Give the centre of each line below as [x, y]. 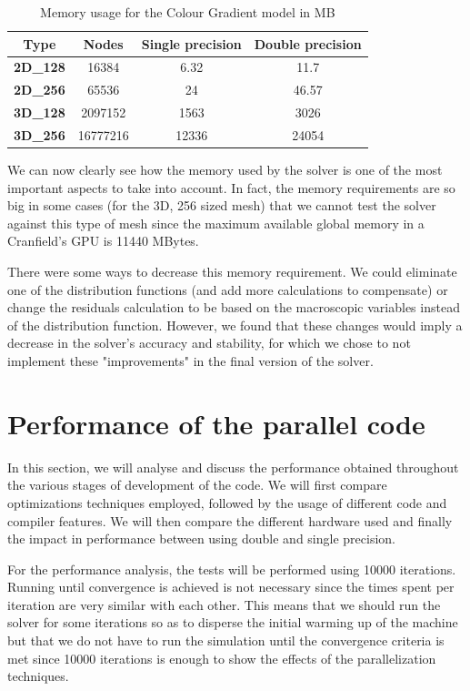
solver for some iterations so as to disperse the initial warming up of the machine [233, 622]
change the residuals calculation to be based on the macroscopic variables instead [234, 307]
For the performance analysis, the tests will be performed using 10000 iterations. [232, 569]
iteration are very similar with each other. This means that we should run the [224, 604]
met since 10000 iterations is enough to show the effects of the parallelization [222, 658]
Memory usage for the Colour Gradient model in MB [188, 12]
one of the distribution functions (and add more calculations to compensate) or [228, 289]
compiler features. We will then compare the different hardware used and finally [230, 520]
